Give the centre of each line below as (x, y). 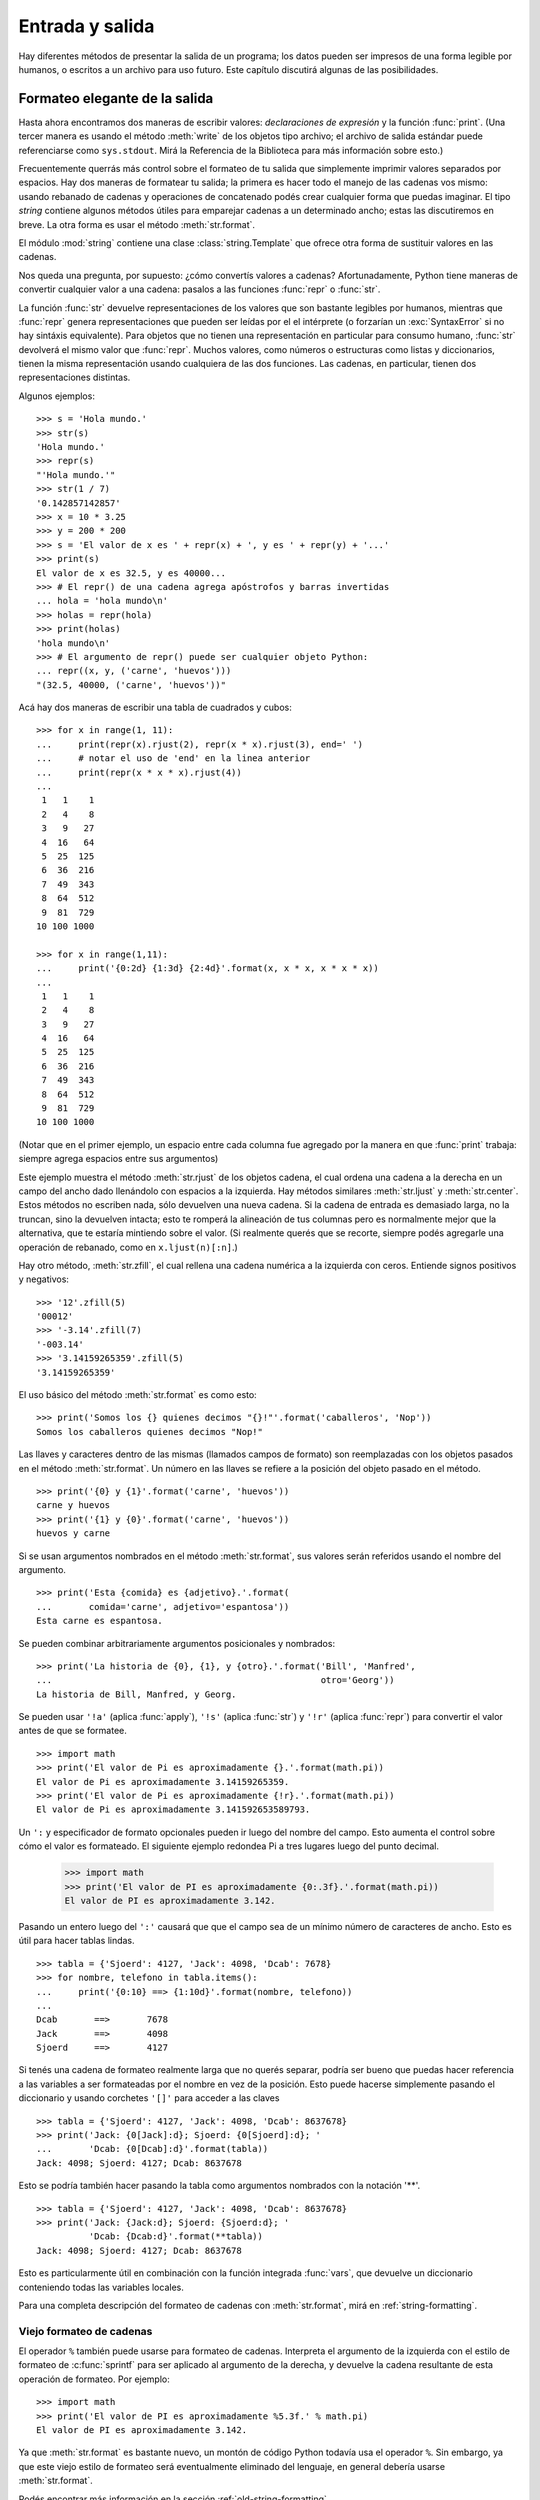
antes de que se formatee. (72, 1731)
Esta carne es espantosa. (100, 1621)
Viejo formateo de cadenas (85, 2331)
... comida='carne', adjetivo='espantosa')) (163, 1606)
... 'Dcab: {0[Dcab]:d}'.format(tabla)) (152, 2149)
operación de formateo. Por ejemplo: (94, 2379)
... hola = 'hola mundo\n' (102, 601)
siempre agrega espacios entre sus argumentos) (118, 1159)
